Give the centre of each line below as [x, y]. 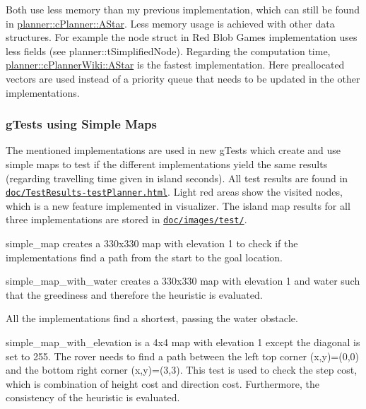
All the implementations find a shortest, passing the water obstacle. [152, 318]
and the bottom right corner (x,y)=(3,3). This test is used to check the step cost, [182, 370]
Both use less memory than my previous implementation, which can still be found [183, 9]
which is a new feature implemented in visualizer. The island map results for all [178, 205]
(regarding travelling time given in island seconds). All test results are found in [177, 178]
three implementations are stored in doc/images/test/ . [126, 219]
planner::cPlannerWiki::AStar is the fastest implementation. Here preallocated [175, 65]
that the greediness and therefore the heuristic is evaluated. [134, 294]
